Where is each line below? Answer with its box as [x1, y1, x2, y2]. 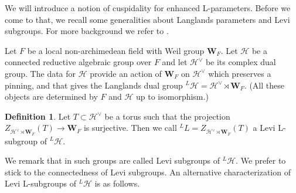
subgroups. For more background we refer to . [5, 25, 169, 37]
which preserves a [208, 67, 271, 79]
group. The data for [5, 67, 76, 79]
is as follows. [94, 177, 140, 189]
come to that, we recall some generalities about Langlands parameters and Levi [5, 13, 290, 25]
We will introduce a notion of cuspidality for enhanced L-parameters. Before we [5, 2, 291, 13]
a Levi [253, 121, 275, 134]
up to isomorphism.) [135, 90, 209, 103]
